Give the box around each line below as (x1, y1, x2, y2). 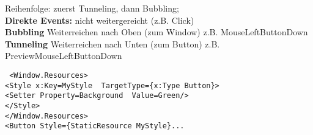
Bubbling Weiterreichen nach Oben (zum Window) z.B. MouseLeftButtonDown (5, 26, 308, 38)
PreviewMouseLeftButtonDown (5, 49, 122, 62)
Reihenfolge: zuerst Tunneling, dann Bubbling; (5, 2, 179, 14)
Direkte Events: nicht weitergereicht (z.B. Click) (5, 13, 194, 26)
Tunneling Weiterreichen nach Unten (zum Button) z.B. (5, 37, 220, 50)
